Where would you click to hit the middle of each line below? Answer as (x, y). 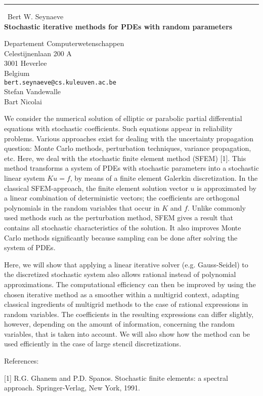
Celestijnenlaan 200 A (38, 53)
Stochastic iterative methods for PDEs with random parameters (118, 26)
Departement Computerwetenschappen (64, 43)
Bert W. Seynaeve (36, 16)
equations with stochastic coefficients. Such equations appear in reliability (118, 128)
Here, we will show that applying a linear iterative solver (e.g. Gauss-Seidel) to (126, 264)
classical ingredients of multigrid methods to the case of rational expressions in (126, 304)
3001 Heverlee (26, 63)
